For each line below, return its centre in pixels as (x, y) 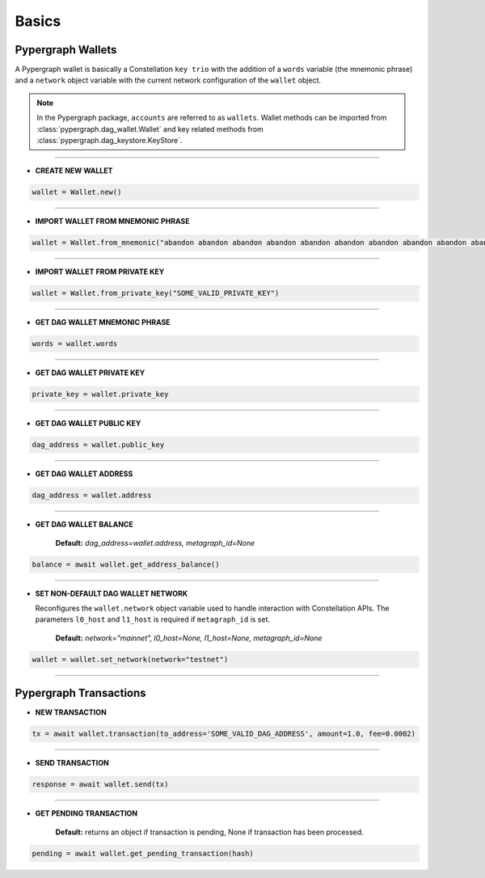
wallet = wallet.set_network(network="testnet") (130, 659)
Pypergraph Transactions (80, 693)
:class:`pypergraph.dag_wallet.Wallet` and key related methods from (150, 129)
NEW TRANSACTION (71, 712)
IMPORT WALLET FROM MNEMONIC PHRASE (112, 222)
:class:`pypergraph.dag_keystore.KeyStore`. (110, 141)
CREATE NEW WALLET (74, 171)
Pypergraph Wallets (66, 50)
